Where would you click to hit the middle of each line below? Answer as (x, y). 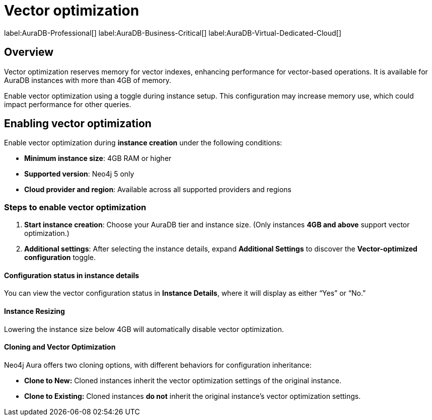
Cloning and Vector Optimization (60, 347)
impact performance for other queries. (68, 104)
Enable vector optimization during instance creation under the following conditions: (143, 143)
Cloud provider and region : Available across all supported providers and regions (158, 190)
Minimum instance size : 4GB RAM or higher (98, 158)
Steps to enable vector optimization (75, 207)
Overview (29, 52)
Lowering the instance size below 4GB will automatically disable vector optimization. (144, 329)
